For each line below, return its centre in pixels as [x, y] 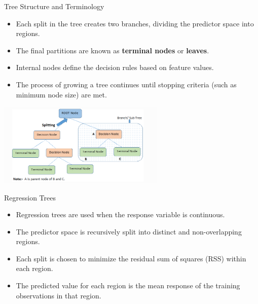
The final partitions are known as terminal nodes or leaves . [113, 50]
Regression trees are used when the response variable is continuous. [120, 214]
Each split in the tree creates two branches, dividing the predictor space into [135, 23]
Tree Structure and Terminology [54, 6]
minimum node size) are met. [61, 94]
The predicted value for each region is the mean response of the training [128, 285]
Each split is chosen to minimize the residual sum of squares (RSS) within [131, 258]
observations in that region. [59, 295]
